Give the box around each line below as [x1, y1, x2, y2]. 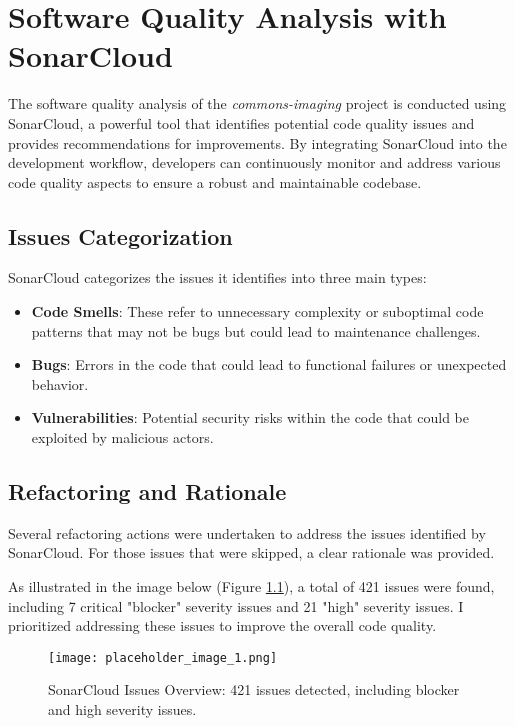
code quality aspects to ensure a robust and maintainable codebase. [8, 171, 422, 192]
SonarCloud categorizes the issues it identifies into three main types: [8, 267, 427, 288]
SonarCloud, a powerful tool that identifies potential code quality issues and [8, 112, 475, 133]
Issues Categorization [8, 220, 233, 251]
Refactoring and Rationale [8, 476, 287, 507]
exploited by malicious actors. [31, 427, 214, 448]
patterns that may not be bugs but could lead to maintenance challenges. [31, 320, 481, 341]
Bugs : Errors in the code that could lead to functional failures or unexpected [31, 354, 507, 375]
